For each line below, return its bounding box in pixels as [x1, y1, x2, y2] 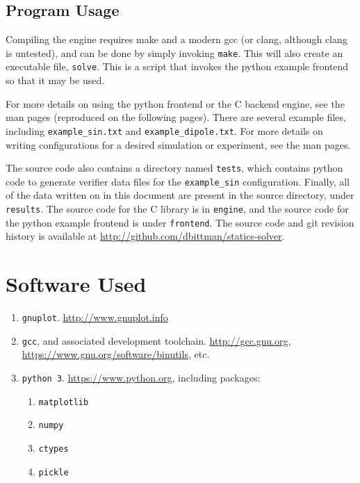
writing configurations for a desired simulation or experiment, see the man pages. [6, 137, 351, 152]
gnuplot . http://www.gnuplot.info [22, 310, 168, 325]
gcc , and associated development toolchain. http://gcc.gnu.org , [22, 333, 291, 347]
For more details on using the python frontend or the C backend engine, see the [6, 96, 345, 110]
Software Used [6, 270, 147, 298]
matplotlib [38, 397, 89, 407]
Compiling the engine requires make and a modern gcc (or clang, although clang [6, 32, 347, 47]
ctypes [38, 443, 69, 454]
